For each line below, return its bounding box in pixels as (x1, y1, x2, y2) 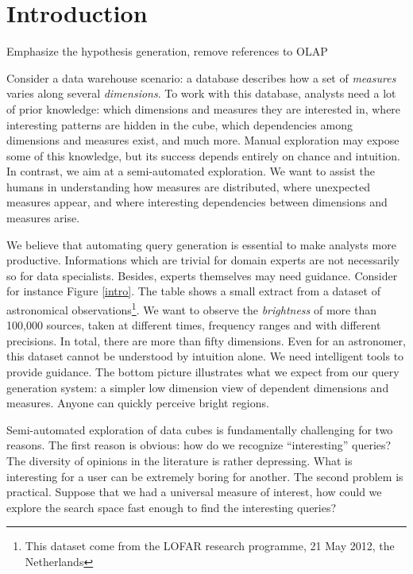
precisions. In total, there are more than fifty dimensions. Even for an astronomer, (6, 332, 406, 349)
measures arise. (6, 210, 80, 226)
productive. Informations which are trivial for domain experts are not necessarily (6, 252, 399, 268)
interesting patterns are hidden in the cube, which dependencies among (6, 116, 353, 133)
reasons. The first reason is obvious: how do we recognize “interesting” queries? (6, 437, 392, 453)
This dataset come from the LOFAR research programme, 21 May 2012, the (25, 537, 395, 554)
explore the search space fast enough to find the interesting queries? (6, 499, 337, 515)
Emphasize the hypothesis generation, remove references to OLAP (6, 43, 328, 60)
